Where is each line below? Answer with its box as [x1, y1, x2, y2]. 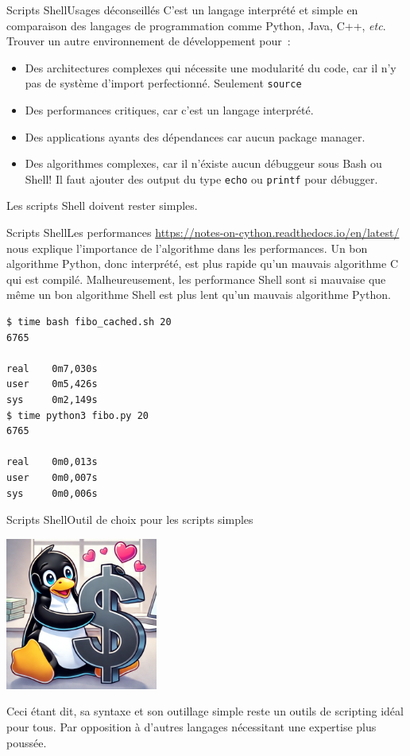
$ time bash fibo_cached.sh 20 [6, 316, 172, 328]
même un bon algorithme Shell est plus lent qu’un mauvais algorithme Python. [6, 286, 391, 303]
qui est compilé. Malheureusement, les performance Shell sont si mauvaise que [6, 270, 386, 287]
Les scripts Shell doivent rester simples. [6, 197, 198, 214]
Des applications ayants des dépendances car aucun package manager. [25, 128, 366, 145]
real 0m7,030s [6, 362, 98, 374]
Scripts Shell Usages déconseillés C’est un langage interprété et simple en [6, 2, 358, 17]
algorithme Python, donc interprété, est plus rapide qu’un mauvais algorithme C [6, 255, 398, 272]
